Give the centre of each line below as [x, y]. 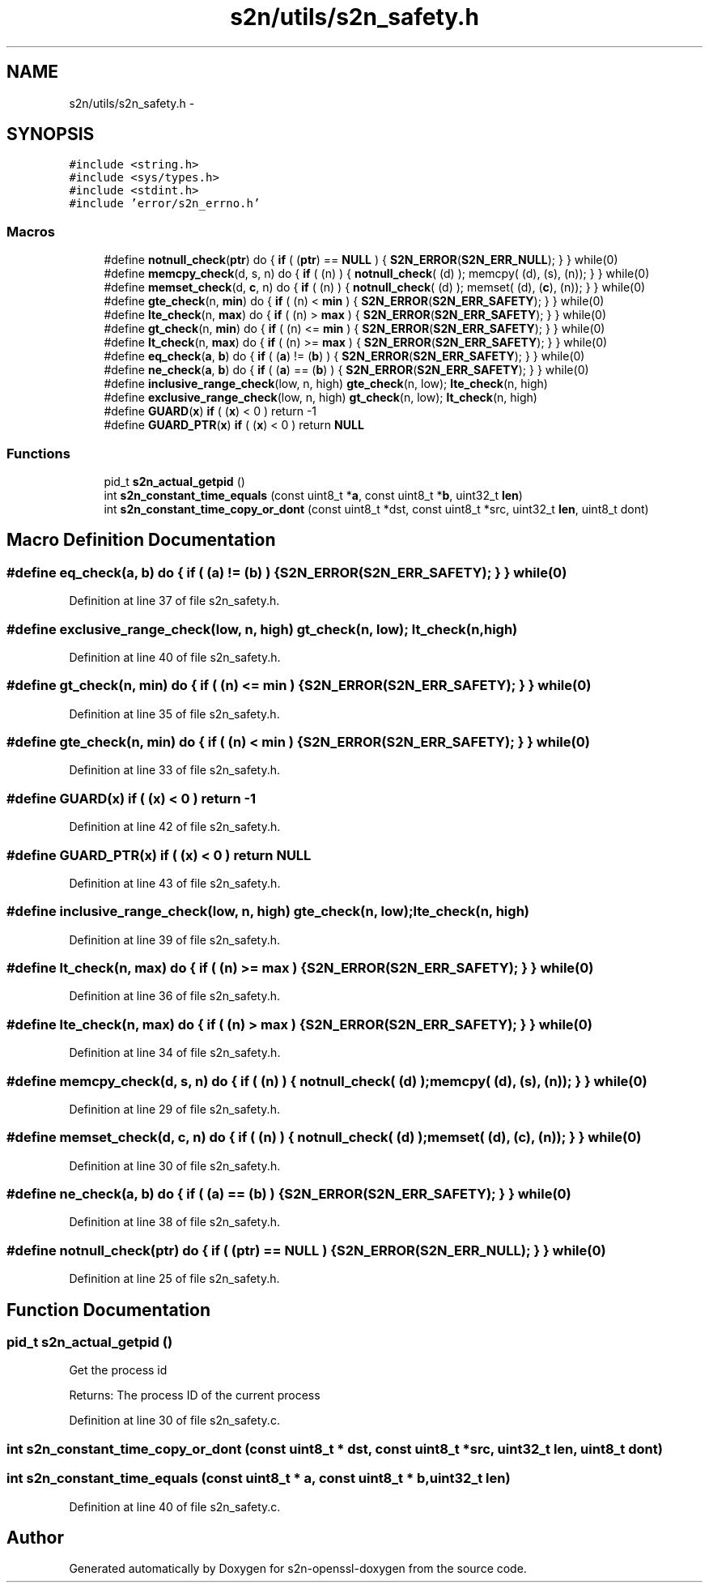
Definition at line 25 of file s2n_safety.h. [174, 1279]
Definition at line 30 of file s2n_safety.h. [175, 1165]
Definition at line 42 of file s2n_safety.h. [175, 827]
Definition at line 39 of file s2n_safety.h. [175, 939]
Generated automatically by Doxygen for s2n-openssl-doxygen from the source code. [298, 1569]
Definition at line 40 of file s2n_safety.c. [175, 1506]
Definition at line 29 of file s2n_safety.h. [174, 1109]
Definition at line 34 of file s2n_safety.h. [175, 1053]
